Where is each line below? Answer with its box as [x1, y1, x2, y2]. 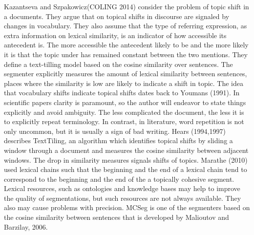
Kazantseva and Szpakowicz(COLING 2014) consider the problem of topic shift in [4, 1, 249, 11]
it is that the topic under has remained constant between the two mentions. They [4, 49, 248, 59]
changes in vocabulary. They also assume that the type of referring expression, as [4, 21, 247, 31]
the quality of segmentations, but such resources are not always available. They [4, 192, 241, 203]
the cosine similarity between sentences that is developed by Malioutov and [4, 212, 229, 222]
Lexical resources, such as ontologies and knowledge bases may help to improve [4, 183, 240, 193]
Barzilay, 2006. [4, 221, 48, 232]
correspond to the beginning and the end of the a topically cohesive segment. [4, 173, 234, 184]
